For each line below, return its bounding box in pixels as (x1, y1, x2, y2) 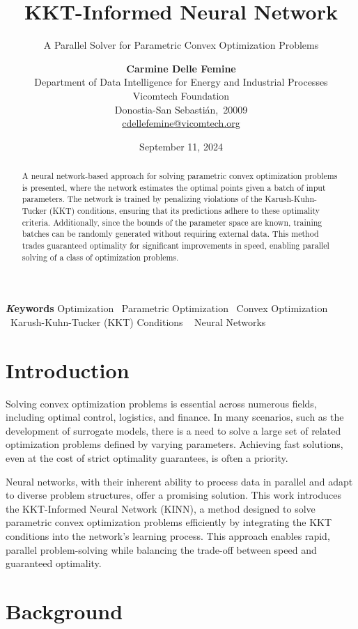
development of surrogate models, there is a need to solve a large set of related (6, 423, 341, 437)
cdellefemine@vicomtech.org (122, 116, 240, 130)
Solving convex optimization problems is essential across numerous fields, (6, 396, 317, 410)
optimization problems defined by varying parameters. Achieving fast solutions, (6, 437, 343, 451)
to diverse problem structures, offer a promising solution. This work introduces (6, 488, 341, 502)
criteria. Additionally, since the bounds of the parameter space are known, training (22, 216, 322, 228)
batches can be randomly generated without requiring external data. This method (22, 228, 319, 240)
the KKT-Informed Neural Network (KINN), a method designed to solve (6, 501, 316, 515)
